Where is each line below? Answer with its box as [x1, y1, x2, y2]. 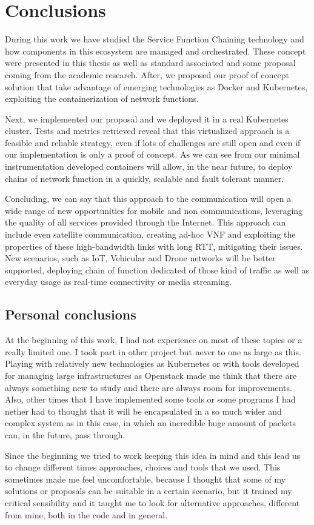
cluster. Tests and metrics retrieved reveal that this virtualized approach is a [5, 124, 290, 137]
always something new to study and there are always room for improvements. [5, 381, 292, 393]
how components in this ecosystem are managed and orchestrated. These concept [5, 44, 306, 57]
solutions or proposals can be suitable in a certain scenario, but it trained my [5, 484, 292, 497]
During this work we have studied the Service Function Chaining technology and [5, 33, 304, 45]
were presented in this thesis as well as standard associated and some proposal [5, 56, 296, 69]
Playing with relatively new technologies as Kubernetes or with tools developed [5, 357, 299, 370]
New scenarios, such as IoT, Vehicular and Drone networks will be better [5, 252, 276, 264]
